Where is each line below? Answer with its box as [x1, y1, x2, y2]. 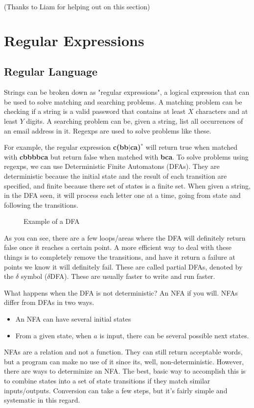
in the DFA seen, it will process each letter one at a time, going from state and [4, 190, 241, 200]
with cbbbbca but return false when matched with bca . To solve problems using [4, 151, 249, 162]
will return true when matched [145, 142, 237, 152]
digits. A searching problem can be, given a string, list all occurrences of [26, 115, 243, 126]
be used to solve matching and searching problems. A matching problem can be [4, 96, 242, 107]
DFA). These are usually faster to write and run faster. [50, 271, 215, 281]
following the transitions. [4, 199, 78, 210]
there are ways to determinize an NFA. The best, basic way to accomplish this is [4, 366, 246, 376]
